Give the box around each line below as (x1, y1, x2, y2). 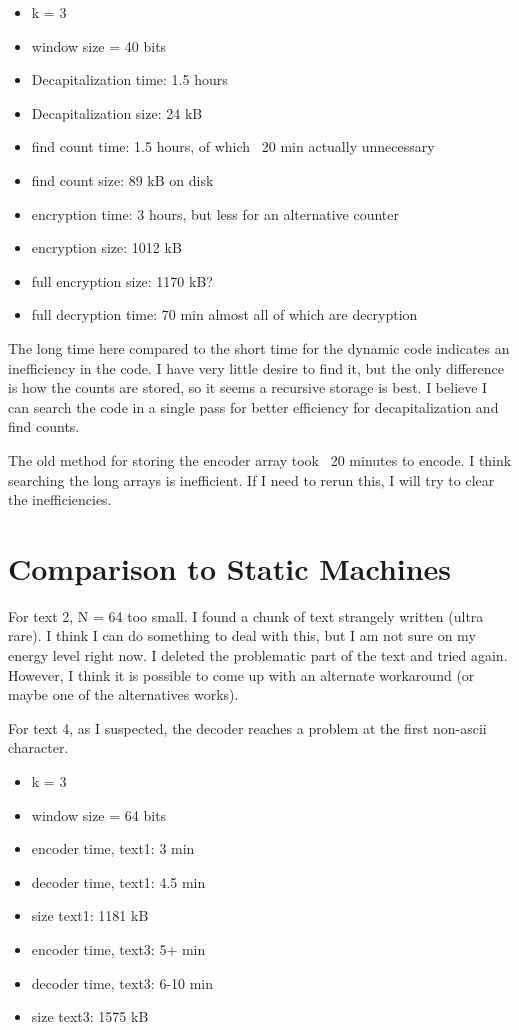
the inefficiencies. (8, 489, 112, 510)
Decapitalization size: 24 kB (31, 102, 203, 123)
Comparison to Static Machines (8, 547, 452, 588)
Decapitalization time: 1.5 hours (31, 69, 228, 90)
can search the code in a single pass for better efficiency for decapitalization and (8, 396, 499, 417)
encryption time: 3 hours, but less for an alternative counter (31, 203, 399, 224)
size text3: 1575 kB (31, 1006, 149, 1027)
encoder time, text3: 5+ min (31, 938, 206, 959)
